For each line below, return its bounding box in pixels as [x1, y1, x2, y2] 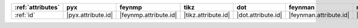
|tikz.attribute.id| [183, 11, 230, 19]
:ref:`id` [14, 11, 35, 19]
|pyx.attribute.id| [66, 11, 113, 19]
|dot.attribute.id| [236, 11, 283, 19]
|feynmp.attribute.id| [119, 11, 177, 19]
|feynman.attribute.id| [288, 11, 350, 19]
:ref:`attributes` [14, 3, 60, 11]
